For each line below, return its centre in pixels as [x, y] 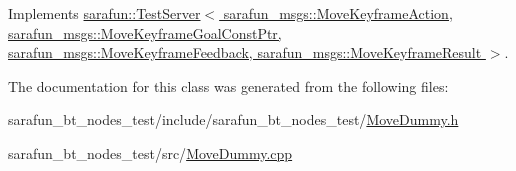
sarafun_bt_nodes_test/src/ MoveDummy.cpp [150, 152]
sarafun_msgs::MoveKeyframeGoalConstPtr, [145, 32]
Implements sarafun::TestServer [104, 13]
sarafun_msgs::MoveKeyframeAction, [338, 13]
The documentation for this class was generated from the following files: [228, 85]
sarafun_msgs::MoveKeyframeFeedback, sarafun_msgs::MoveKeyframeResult [245, 52]
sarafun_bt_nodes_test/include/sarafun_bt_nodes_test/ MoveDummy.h [233, 119]
